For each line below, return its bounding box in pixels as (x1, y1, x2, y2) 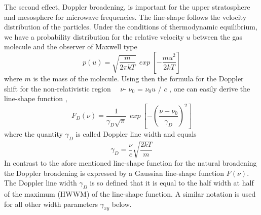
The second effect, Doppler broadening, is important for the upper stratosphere (4, 2, 250, 12)
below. (111, 198, 132, 209)
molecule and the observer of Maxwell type (4, 41, 137, 52)
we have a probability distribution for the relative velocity (4, 31, 184, 42)
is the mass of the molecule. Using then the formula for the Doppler (33, 73, 244, 83)
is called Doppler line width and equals (76, 128, 197, 139)
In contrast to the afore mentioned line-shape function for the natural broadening (4, 158, 257, 168)
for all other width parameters (4, 198, 98, 209)
